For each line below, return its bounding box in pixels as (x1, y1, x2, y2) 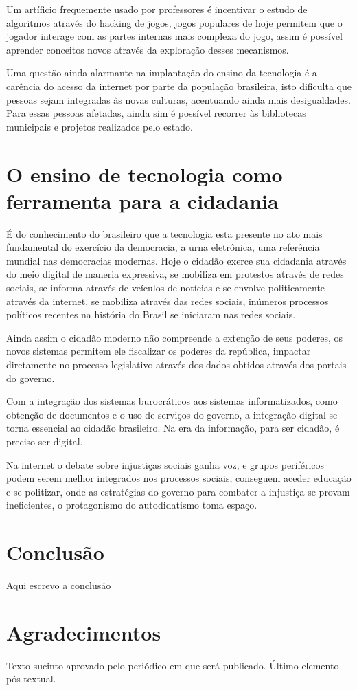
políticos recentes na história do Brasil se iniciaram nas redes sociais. (6, 307, 296, 322)
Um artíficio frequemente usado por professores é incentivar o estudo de (6, 2, 308, 16)
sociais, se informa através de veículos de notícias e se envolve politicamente (6, 280, 325, 295)
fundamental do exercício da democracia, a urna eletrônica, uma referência (6, 240, 320, 254)
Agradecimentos (6, 618, 161, 646)
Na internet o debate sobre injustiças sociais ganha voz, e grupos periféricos (6, 457, 325, 471)
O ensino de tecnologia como (6, 159, 283, 188)
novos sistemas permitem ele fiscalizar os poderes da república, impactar (6, 344, 311, 358)
